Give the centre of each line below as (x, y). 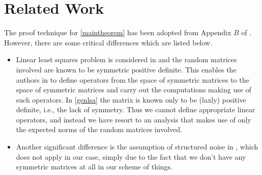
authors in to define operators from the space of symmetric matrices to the (133, 79)
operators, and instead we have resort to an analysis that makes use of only (134, 119)
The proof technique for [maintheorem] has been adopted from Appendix (118, 32)
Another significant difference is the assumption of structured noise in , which (137, 147)
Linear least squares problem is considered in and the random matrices (126, 59)
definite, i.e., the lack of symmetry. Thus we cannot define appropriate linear (136, 109)
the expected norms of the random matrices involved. (99, 129)
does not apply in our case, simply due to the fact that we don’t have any (131, 156)
